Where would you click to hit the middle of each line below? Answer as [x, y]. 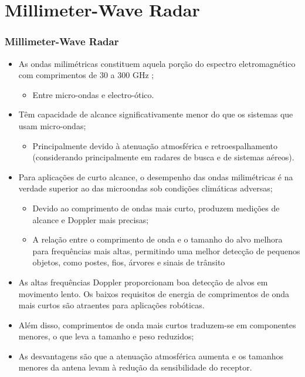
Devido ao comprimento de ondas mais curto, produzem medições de [156, 208]
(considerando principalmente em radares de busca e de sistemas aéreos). [163, 157]
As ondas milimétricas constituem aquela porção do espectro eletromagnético [157, 63]
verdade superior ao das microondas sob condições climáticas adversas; [145, 188]
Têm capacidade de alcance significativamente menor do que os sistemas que [156, 114]
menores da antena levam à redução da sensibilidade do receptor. [135, 367]
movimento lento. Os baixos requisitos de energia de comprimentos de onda [154, 293]
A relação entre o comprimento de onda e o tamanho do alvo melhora [157, 239]
